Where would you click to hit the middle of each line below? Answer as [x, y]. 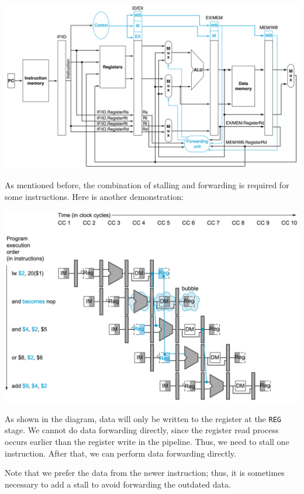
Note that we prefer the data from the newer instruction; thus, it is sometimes [145, 473]
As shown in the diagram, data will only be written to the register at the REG [143, 418]
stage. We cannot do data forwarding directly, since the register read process [142, 430]
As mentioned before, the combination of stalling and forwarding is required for [147, 185]
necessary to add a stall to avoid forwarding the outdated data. [118, 484]
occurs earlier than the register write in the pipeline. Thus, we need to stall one [147, 441]
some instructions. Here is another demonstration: [94, 196]
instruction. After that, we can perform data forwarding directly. [120, 453]
